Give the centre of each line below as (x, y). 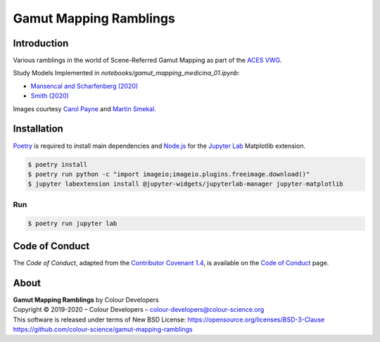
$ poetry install (58, 164)
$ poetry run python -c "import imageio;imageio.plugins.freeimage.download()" (169, 174)
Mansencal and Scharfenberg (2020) (84, 86)
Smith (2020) (50, 96)
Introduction (41, 43)
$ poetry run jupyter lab (72, 224)
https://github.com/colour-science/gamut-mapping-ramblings (103, 329)
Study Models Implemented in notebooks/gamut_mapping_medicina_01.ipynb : (126, 73)
